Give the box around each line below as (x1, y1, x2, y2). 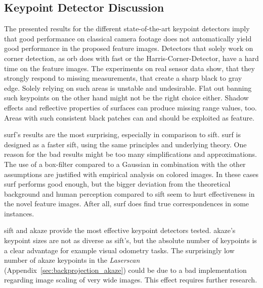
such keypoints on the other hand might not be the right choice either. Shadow (4, 92, 249, 103)
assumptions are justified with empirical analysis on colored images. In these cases (4, 168, 258, 179)
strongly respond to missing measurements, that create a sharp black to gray (4, 73, 242, 83)
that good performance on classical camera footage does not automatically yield (4, 33, 252, 43)
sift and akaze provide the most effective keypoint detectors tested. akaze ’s (4, 225, 236, 236)
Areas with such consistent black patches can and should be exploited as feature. (4, 112, 254, 123)
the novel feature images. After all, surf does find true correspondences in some (4, 198, 249, 209)
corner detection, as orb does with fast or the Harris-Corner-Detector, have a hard (4, 52, 259, 63)
